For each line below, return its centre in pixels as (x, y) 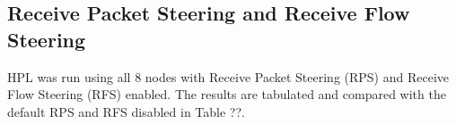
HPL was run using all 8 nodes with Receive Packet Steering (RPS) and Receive (228, 76)
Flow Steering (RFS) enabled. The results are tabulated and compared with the (227, 94)
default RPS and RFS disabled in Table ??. (126, 111)
